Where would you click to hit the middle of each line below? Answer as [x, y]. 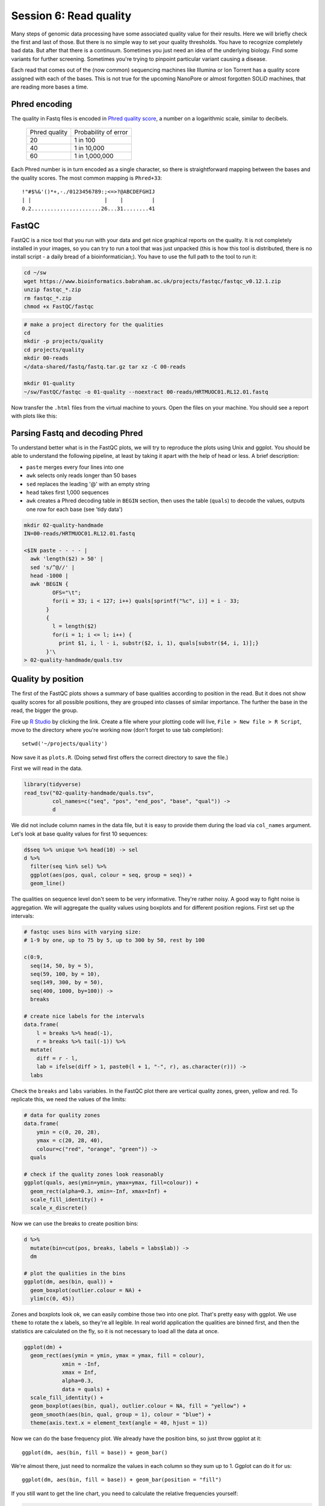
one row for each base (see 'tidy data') [74, 509]
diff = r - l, [57, 1058]
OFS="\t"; [67, 592]
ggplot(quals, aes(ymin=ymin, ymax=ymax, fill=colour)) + [111, 1183]
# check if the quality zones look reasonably [94, 1174]
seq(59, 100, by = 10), [65, 974]
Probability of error [101, 133]
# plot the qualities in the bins [75, 1273]
